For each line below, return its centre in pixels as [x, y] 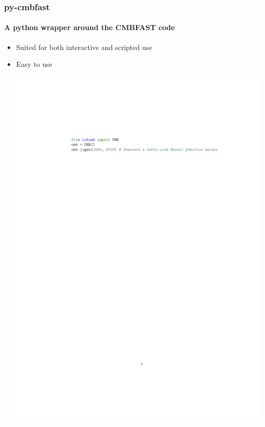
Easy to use [34, 64]
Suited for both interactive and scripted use [84, 47]
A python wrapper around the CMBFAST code [89, 27]
